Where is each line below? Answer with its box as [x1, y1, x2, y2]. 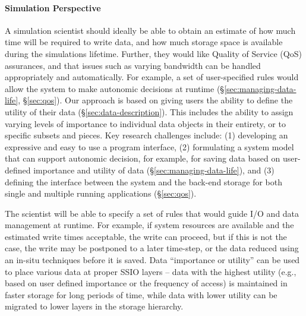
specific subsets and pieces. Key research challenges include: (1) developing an [5, 129, 288, 141]
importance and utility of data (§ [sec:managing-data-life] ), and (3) [33, 163, 275, 176]
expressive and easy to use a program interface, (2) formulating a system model [5, 140, 294, 153]
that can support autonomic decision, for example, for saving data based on [5, 152, 280, 165]
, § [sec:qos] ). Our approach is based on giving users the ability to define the [18, 94, 293, 106]
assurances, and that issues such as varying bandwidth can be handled [5, 59, 261, 71]
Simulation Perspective [5, 1, 101, 14]
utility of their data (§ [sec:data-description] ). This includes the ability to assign [5, 105, 294, 118]
